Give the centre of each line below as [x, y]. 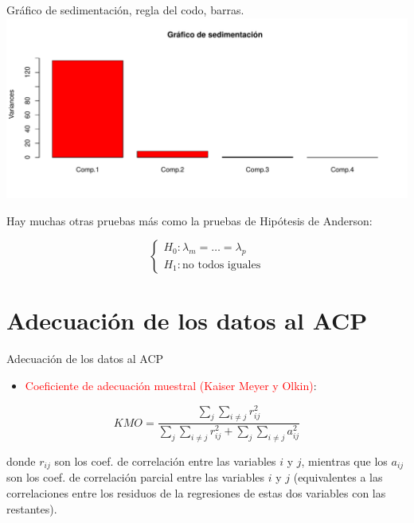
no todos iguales [222, 265]
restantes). [32, 508]
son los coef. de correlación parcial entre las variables [136, 477]
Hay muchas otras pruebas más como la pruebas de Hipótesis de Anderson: [189, 220]
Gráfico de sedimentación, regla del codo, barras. [125, 10]
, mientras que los [344, 461]
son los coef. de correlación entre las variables [165, 461]
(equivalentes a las [338, 477]
